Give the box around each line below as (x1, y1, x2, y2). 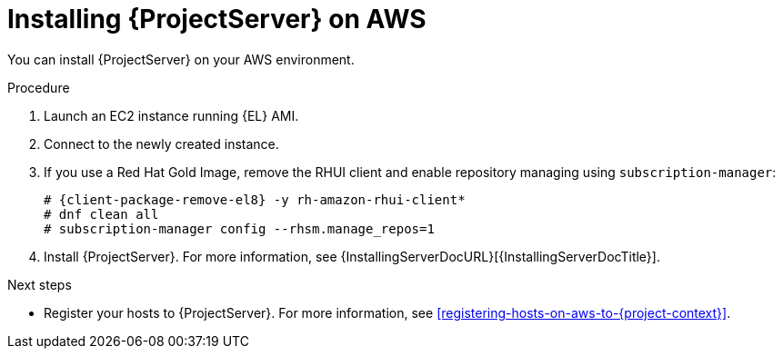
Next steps (7, 276, 72, 292)
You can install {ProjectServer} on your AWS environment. (7, 51, 355, 67)
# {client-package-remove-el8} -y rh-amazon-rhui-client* (44, 192, 466, 207)
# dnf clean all (44, 206, 159, 222)
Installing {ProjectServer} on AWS (7, 4, 427, 35)
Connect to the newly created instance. (44, 135, 279, 152)
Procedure (7, 79, 70, 95)
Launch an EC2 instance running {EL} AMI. (44, 107, 299, 124)
